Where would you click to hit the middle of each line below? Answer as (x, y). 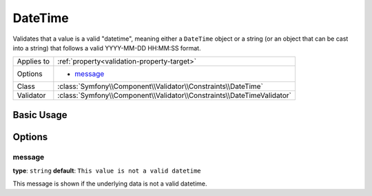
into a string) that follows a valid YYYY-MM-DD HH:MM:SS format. (107, 48)
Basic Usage (40, 115)
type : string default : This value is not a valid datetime (107, 171)
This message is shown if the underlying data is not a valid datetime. (110, 184)
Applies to (33, 61)
